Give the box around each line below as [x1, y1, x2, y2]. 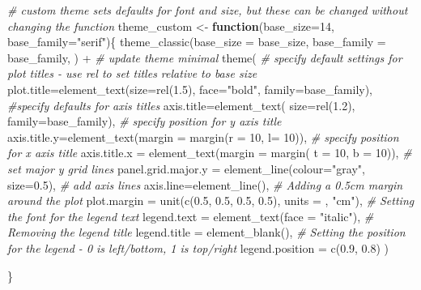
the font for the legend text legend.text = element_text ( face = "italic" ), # [7, 207, 374, 224]
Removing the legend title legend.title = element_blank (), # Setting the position [7, 224, 406, 241]
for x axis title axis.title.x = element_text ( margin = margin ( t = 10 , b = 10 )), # [7, 144, 412, 161]
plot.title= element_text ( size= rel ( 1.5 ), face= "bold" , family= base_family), [7, 80, 373, 97]
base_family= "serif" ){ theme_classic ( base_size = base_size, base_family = [7, 33, 386, 50]
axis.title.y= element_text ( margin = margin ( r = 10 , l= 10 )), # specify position [7, 128, 399, 145]
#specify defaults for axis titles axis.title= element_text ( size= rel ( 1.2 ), [7, 96, 355, 113]
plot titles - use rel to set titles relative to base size [7, 65, 257, 82]
